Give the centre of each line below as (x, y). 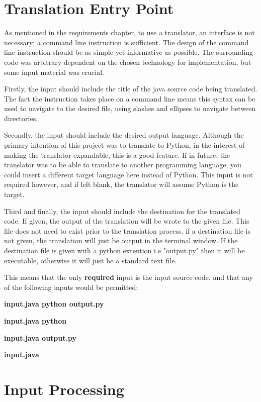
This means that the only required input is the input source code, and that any (128, 277)
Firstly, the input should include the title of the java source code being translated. (131, 89)
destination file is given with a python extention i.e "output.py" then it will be (124, 250)
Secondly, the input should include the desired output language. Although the (124, 135)
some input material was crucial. (54, 72)
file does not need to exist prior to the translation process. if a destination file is (127, 230)
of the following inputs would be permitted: (71, 287)
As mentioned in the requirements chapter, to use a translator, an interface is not (129, 32)
